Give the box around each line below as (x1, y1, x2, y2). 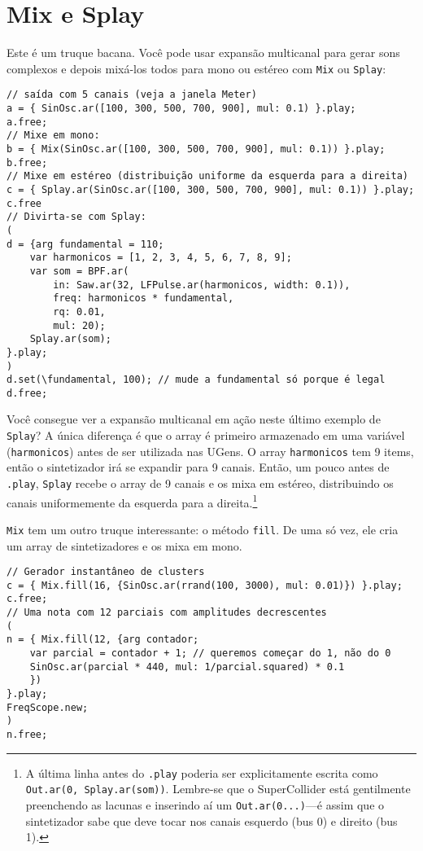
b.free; (7, 156, 48, 169)
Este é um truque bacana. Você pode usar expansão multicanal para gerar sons (7, 44, 400, 61)
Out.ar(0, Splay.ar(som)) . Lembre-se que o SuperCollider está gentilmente (25, 780, 411, 797)
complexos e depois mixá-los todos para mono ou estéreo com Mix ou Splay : (7, 59, 386, 77)
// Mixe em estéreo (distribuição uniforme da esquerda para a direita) (7, 170, 408, 182)
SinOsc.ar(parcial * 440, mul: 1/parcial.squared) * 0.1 (29, 660, 345, 673)
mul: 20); (53, 319, 106, 331)
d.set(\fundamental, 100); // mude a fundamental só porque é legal (7, 374, 386, 386)
